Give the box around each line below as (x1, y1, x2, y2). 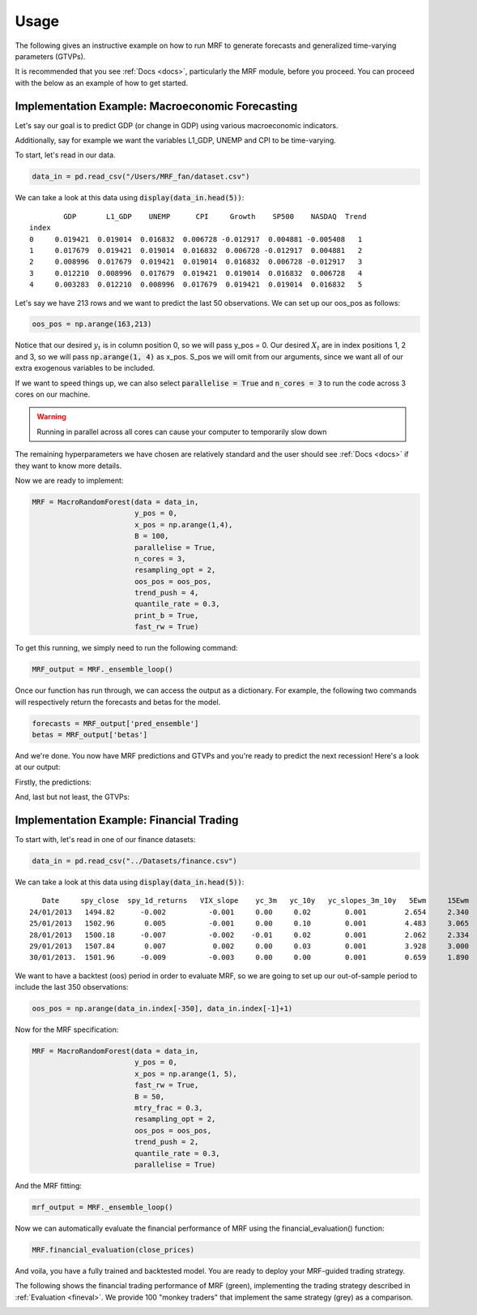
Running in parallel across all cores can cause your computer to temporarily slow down (36, 427, 327, 436)
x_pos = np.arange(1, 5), (134, 1069, 238, 1078)
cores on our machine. (15, 389, 91, 399)
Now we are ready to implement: (15, 475, 124, 485)
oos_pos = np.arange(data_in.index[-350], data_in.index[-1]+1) (32, 1004, 293, 1013)
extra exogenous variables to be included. (15, 363, 155, 373)
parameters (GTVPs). (15, 51, 86, 61)
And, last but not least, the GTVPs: (15, 792, 130, 802)
